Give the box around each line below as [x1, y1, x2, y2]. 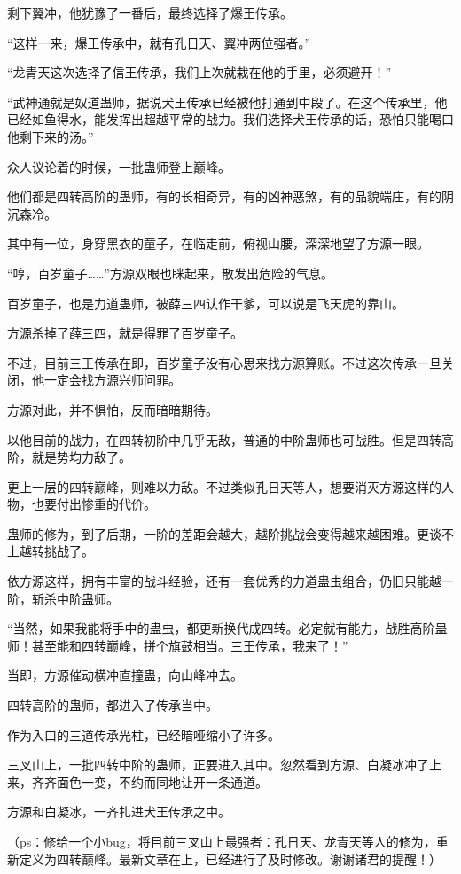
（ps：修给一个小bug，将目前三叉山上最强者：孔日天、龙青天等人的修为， [7, 832, 436, 850]
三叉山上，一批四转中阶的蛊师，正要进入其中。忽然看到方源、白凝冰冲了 [7, 755, 429, 774]
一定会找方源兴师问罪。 [43, 371, 181, 389]
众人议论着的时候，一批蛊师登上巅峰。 [7, 157, 230, 176]
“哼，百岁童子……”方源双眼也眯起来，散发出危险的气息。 [7, 263, 333, 282]
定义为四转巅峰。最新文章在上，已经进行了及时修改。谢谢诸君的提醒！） [19, 849, 441, 868]
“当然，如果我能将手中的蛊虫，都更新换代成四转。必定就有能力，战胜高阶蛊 [7, 619, 448, 637]
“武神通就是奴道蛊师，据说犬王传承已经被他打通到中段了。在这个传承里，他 [7, 92, 448, 111]
